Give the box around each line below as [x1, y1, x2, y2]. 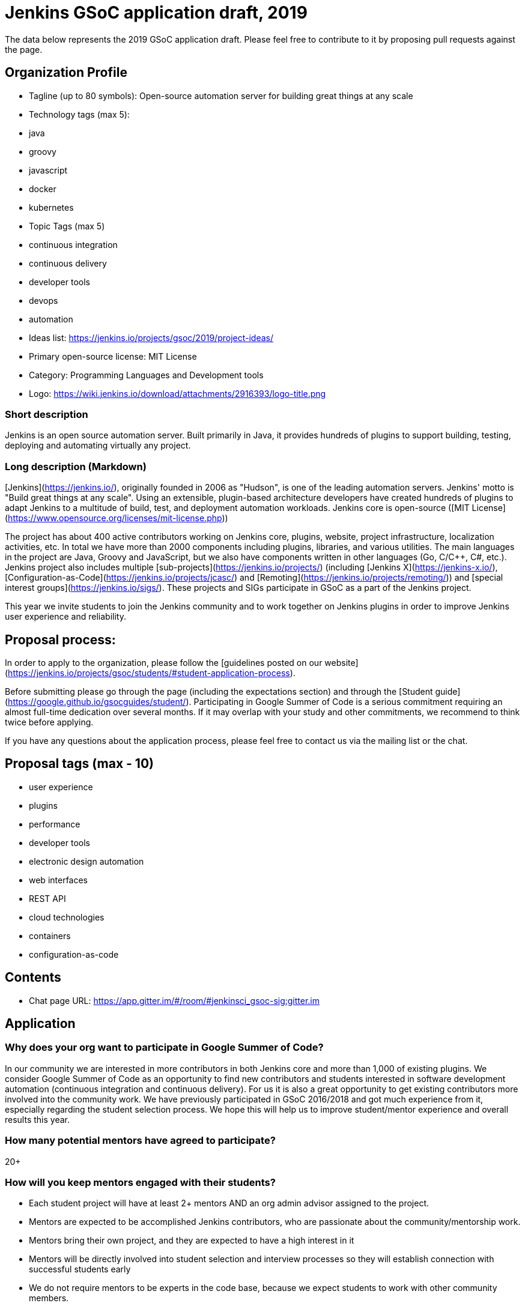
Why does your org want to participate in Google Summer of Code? [5, 1041, 324, 1054]
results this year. [5, 1114, 70, 1125]
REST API [29, 893, 66, 904]
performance [29, 818, 80, 829]
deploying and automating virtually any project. [5, 440, 191, 451]
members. [29, 1293, 69, 1304]
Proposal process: [5, 632, 116, 647]
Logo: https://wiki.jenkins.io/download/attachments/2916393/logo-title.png [29, 388, 326, 399]
